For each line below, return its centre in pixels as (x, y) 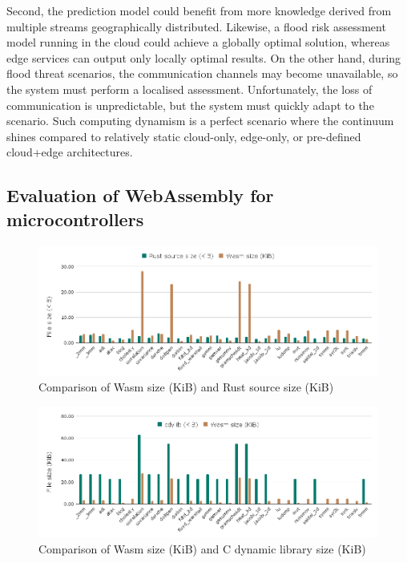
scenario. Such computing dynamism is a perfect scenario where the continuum (200, 121)
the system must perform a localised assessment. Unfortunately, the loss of (189, 89)
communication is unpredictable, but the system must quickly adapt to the (190, 105)
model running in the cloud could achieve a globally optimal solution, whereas (198, 42)
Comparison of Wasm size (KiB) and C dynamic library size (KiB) (202, 549)
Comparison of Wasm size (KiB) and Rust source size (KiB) (186, 387)
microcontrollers (75, 219)
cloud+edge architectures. (70, 152)
